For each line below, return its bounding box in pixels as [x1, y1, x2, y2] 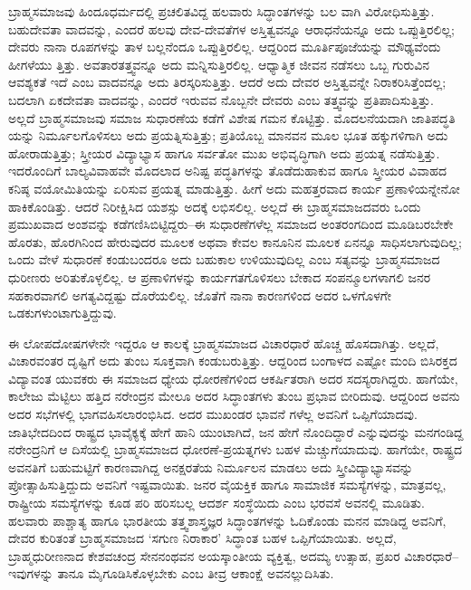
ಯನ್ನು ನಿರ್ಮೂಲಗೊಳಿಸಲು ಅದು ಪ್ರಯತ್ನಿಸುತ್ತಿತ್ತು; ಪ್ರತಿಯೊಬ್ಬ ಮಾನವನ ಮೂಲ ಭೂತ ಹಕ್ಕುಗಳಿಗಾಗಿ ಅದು [8, 126, 448, 145]
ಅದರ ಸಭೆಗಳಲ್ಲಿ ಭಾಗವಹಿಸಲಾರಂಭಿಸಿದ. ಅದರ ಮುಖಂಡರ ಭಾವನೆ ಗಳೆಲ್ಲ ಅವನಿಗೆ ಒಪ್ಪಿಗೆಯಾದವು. [8, 404, 418, 423]
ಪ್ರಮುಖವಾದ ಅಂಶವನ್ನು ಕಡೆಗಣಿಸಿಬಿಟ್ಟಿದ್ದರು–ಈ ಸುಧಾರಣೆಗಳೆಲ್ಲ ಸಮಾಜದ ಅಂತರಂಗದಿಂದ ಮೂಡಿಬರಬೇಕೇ [8, 214, 454, 233]
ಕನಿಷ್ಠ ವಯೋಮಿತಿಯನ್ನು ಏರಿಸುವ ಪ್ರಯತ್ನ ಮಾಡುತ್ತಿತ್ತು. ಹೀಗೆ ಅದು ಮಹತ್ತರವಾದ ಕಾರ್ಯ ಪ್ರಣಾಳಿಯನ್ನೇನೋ [8, 178, 460, 197]
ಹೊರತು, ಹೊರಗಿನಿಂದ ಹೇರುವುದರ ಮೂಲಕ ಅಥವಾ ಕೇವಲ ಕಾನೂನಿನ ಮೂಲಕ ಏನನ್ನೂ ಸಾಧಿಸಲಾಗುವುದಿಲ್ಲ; [8, 232, 462, 251]
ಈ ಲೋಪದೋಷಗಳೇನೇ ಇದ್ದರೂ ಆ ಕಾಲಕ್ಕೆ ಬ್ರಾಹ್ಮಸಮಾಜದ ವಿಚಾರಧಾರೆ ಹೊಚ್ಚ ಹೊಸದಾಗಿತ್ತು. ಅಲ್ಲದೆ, [8, 333, 439, 352]
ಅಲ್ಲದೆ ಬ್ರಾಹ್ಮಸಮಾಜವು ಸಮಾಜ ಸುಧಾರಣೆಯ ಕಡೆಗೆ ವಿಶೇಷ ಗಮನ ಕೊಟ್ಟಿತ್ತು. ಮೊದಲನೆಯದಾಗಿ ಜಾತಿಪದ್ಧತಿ [8, 108, 456, 127]
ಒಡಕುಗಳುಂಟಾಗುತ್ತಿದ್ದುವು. [8, 303, 117, 322]
